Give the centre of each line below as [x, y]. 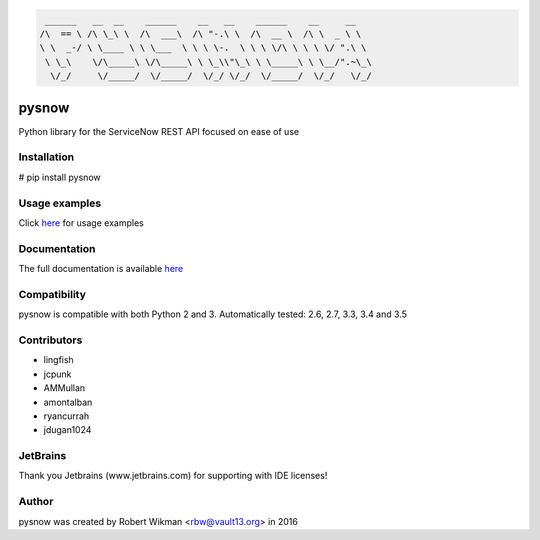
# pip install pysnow [59, 177]
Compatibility [52, 294]
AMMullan [64, 388]
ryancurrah [66, 416]
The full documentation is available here [101, 269]
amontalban [68, 402]
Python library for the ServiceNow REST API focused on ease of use [159, 131]
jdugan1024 [67, 430]
